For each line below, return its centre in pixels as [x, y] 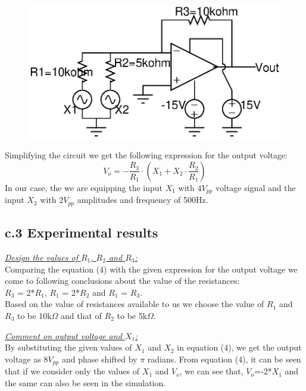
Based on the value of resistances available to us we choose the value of [135, 304]
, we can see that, [211, 371]
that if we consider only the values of [72, 371]
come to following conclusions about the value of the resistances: [122, 281]
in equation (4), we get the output [239, 347]
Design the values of [41, 257]
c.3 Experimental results [82, 232]
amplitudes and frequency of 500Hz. [143, 200]
